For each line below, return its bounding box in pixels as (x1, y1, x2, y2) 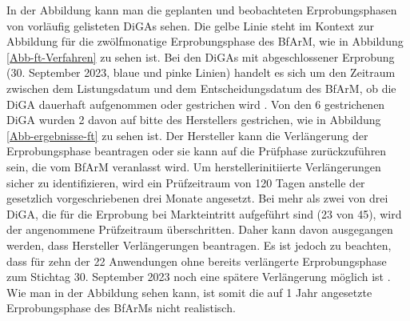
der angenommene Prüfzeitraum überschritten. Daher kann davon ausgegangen (6, 221, 393, 238)
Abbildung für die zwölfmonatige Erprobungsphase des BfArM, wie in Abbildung (6, 33, 404, 50)
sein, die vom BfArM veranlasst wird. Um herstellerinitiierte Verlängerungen (6, 158, 381, 175)
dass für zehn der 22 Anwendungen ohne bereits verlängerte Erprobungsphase (6, 252, 387, 269)
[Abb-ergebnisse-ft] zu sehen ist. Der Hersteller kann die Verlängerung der (6, 126, 368, 143)
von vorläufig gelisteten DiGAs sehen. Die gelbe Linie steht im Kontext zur (6, 17, 374, 34)
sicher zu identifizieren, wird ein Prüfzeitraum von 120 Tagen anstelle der (6, 174, 365, 191)
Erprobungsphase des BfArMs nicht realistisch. (6, 299, 236, 316)
